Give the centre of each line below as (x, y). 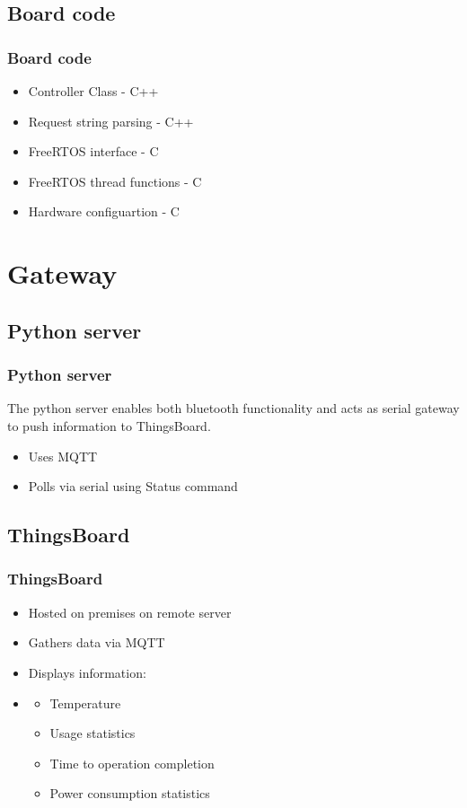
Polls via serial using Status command (133, 486)
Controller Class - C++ (93, 91)
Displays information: (87, 672)
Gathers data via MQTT (97, 642)
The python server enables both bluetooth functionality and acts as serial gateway (233, 408)
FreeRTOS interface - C (93, 151)
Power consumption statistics (130, 793)
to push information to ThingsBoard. (109, 425)
